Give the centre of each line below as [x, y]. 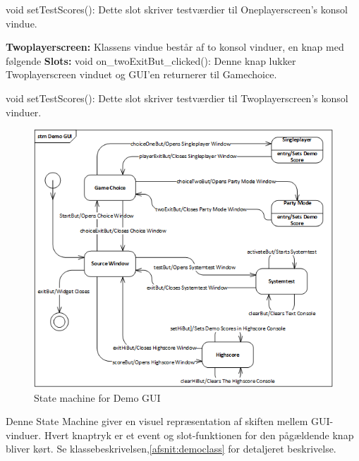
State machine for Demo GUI [97, 397]
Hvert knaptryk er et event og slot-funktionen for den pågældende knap [199, 435]
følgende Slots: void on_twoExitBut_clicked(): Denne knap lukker [151, 60]
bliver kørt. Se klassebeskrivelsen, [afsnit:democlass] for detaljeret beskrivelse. [171, 449]
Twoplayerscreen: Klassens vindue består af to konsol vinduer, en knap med [175, 47]
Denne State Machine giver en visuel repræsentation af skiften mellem [157, 421]
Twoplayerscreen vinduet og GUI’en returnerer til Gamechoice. [141, 74]
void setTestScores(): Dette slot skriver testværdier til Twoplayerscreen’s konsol [177, 98]
